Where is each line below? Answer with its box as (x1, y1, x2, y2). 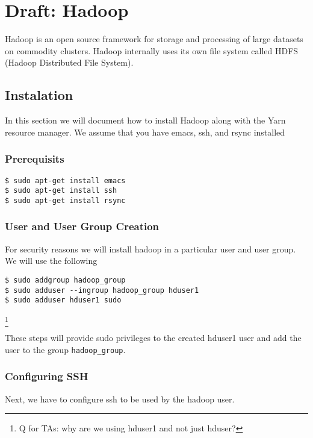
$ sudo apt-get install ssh (5, 186, 117, 195)
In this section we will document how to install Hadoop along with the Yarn (5, 114, 286, 127)
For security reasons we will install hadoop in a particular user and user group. (5, 242, 296, 255)
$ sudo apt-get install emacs (5, 176, 126, 185)
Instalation (5, 86, 73, 104)
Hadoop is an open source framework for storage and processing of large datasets (5, 33, 303, 45)
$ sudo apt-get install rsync (5, 196, 126, 205)
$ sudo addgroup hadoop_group (5, 275, 126, 284)
